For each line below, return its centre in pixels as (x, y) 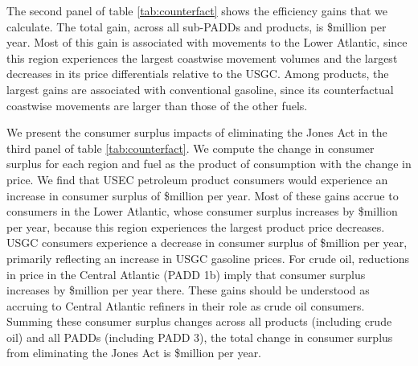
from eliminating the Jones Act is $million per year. (134, 353)
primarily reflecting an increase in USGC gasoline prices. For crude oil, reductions (208, 258)
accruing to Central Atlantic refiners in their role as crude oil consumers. (186, 305)
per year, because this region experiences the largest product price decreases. (196, 226)
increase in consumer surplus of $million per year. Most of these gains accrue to (203, 195)
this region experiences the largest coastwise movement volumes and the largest (202, 58)
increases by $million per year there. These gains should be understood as (188, 290)
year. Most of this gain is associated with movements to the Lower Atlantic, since (207, 42)
